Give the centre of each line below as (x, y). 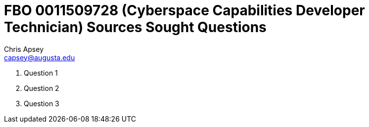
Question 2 (42, 88)
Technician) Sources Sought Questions (135, 27)
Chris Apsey (24, 49)
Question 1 (41, 73)
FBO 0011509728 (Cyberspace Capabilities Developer (184, 10)
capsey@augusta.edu (40, 57)
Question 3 (42, 103)
